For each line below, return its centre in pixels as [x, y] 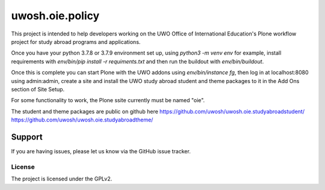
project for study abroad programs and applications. [76, 41]
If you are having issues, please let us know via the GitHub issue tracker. [101, 151]
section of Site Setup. [38, 89]
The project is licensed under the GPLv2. [62, 179]
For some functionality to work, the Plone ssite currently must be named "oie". [108, 100]
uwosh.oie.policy [55, 16]
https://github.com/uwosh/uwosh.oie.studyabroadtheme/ [82, 120]
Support [27, 137]
